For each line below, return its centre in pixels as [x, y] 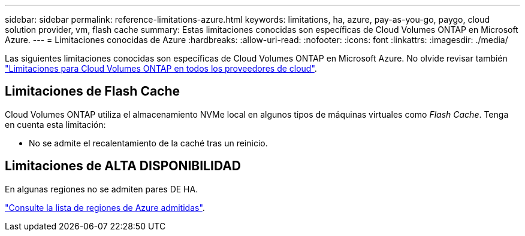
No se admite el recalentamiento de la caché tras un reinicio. [148, 143]
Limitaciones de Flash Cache [93, 91]
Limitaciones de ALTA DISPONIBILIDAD [123, 166]
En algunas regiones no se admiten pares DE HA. [102, 189]
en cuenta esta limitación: [55, 124]
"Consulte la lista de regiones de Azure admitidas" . [105, 207]
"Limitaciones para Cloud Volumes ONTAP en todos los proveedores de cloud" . [161, 68]
